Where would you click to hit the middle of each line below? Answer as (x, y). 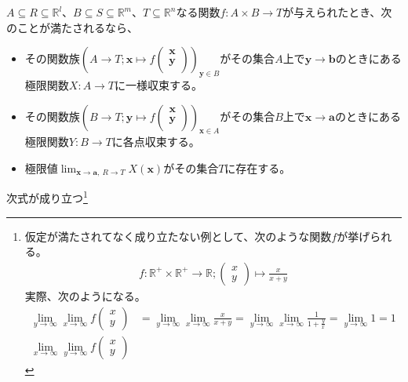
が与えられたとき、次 (337, 12)
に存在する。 (258, 167)
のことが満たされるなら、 (72, 27)
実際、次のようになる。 (85, 295)
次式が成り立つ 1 (47, 197)
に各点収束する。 (156, 142)
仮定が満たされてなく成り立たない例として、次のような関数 (178, 236)
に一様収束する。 (159, 84)
